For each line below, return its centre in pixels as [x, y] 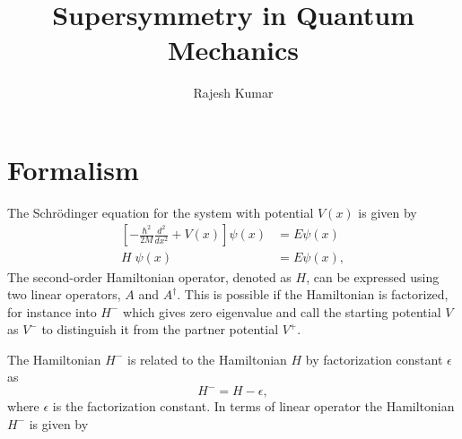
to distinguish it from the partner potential [160, 329]
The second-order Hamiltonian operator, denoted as [149, 276]
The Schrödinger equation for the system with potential [161, 212]
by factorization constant [374, 359]
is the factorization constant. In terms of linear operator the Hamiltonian [253, 406]
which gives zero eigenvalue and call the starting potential [282, 311]
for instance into [52, 311]
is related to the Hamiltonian [207, 359]
